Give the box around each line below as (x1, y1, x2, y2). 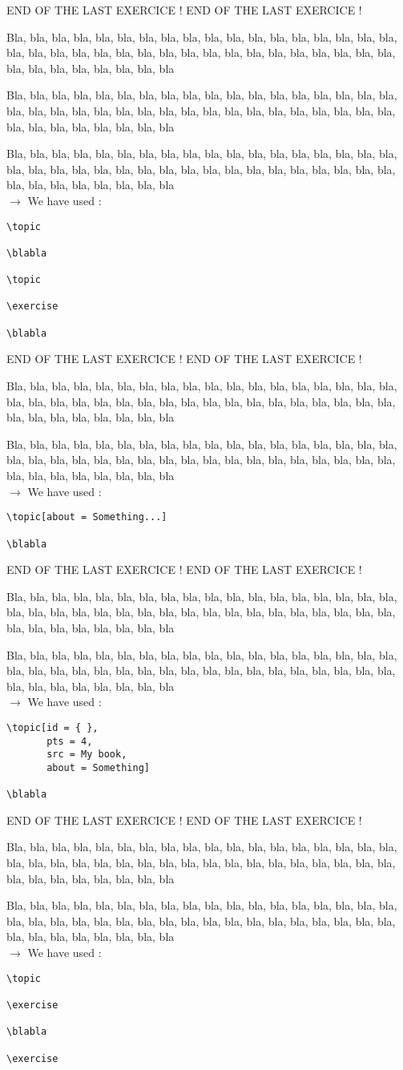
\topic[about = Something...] (6, 511, 167, 523)
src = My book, (46, 749, 127, 761)
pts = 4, (46, 735, 93, 747)
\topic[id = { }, (6, 721, 99, 733)
